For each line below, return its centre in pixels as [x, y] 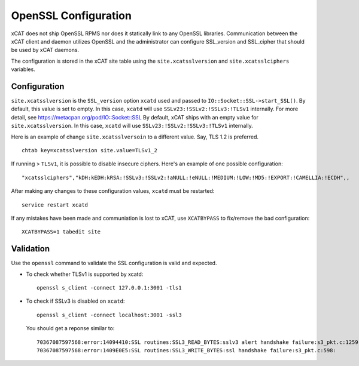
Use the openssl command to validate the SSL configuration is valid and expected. [114, 263]
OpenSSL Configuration [71, 16]
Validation [31, 249]
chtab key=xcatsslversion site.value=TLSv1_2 [90, 150]
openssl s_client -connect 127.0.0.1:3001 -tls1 [109, 287]
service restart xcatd [55, 205]
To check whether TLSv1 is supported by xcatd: [85, 274]
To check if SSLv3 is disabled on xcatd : [75, 301]
